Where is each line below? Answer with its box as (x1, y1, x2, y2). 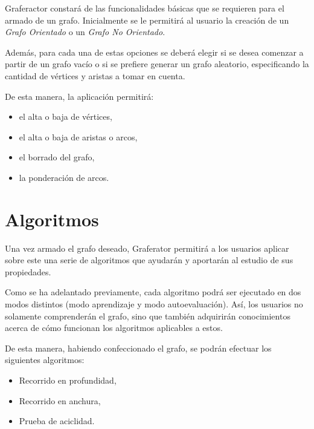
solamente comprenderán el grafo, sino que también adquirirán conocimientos (5, 309, 290, 322)
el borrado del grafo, (19, 151, 95, 163)
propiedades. (5, 265, 51, 278)
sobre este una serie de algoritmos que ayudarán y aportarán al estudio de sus (5, 254, 293, 266)
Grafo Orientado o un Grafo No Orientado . (5, 25, 165, 38)
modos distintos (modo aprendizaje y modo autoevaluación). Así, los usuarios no (5, 298, 303, 310)
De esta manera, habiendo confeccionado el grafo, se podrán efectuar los (5, 341, 272, 354)
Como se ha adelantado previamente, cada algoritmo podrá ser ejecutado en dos (5, 286, 301, 298)
